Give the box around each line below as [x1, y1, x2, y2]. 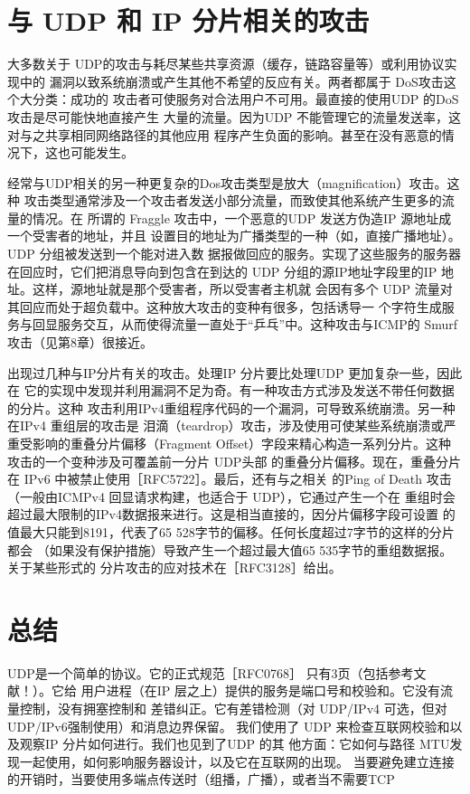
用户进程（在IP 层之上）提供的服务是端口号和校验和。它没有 [80, 681, 440, 700]
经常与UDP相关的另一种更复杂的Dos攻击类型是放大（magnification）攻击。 [7, 173, 447, 192]
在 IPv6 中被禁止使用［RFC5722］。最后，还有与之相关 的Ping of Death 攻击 [7, 469, 452, 488]
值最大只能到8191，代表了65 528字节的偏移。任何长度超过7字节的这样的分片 [7, 522, 455, 541]
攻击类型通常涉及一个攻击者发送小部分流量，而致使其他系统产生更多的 [23, 191, 442, 210]
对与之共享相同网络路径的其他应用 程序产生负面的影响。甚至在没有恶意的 [7, 125, 442, 144]
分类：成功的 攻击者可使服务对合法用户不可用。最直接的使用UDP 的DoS [32, 90, 459, 109]
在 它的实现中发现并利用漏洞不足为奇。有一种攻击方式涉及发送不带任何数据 [7, 381, 455, 400]
